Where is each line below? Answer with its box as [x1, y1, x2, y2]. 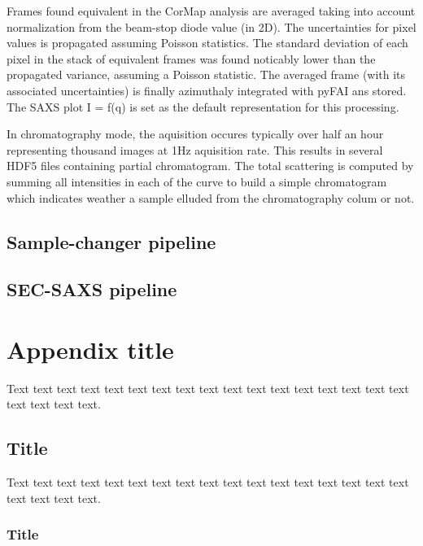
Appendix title [7, 332, 174, 365]
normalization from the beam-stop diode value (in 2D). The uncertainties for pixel [7, 18, 416, 35]
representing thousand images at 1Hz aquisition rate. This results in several [7, 141, 383, 158]
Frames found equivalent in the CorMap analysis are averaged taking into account [7, 2, 416, 19]
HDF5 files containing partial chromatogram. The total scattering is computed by [7, 157, 414, 174]
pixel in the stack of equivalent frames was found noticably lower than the [7, 50, 376, 67]
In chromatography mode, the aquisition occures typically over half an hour [7, 125, 384, 142]
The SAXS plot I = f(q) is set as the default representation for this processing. [7, 98, 399, 115]
